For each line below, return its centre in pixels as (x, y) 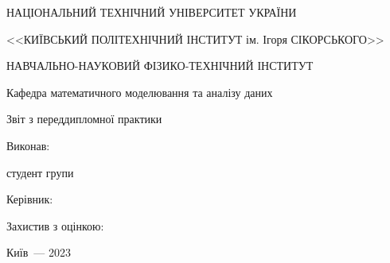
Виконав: (28, 145)
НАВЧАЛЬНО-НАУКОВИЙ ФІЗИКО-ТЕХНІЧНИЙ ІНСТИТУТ (160, 66)
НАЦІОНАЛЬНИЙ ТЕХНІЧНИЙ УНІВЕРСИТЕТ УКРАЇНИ (152, 12)
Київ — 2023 (39, 252)
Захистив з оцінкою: (55, 225)
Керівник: (30, 199)
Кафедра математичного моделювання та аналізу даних (140, 92)
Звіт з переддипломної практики (84, 119)
